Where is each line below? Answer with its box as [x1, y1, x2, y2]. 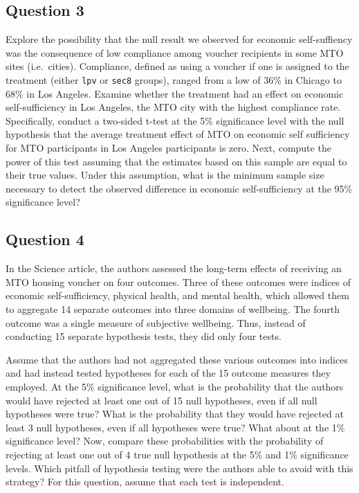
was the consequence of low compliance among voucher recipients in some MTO [6, 45, 344, 60]
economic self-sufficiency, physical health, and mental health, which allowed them [6, 288, 349, 303]
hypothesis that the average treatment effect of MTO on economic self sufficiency [6, 127, 350, 141]
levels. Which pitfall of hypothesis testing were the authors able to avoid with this [6, 460, 353, 475]
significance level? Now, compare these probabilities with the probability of [6, 433, 324, 448]
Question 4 [6, 228, 84, 250]
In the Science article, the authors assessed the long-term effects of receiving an [6, 261, 342, 276]
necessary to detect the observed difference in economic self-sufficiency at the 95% [6, 181, 353, 195]
